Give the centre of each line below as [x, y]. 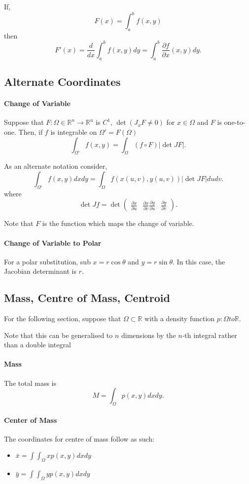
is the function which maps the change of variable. [118, 223]
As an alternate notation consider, [56, 166]
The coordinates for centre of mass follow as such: [79, 438]
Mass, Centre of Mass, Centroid [87, 298]
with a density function [180, 318]
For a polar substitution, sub [47, 261]
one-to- [235, 122]
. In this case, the [199, 261]
